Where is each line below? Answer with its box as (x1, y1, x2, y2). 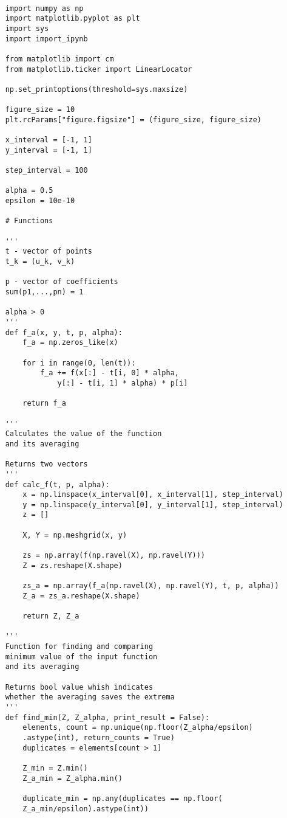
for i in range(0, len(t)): (22, 358, 136, 367)
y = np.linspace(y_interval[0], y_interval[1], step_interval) (22, 500, 283, 509)
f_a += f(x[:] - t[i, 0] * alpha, (39, 369, 179, 378)
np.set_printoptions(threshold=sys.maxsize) (5, 85, 188, 94)
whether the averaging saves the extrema (5, 693, 175, 702)
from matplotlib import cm (5, 54, 114, 63)
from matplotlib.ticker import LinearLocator (5, 64, 192, 74)
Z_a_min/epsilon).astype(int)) (22, 804, 149, 813)
